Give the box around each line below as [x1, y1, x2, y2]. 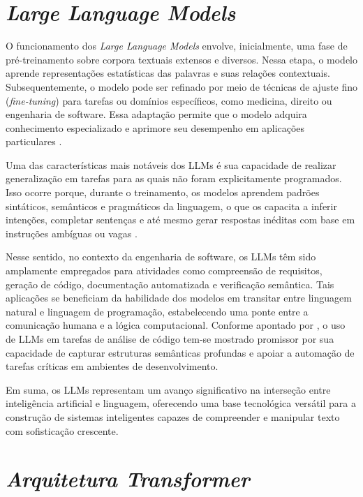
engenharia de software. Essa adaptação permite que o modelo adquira [6, 107, 307, 121]
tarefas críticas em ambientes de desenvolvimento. [6, 359, 218, 373]
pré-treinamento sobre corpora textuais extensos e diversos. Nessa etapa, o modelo [6, 52, 358, 66]
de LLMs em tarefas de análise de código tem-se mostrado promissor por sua [6, 332, 334, 346]
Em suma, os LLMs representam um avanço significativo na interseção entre [6, 382, 331, 396]
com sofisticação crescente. [6, 423, 119, 438]
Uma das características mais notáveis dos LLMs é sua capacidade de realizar [6, 157, 336, 172]
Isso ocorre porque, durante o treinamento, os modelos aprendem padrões [6, 185, 320, 200]
